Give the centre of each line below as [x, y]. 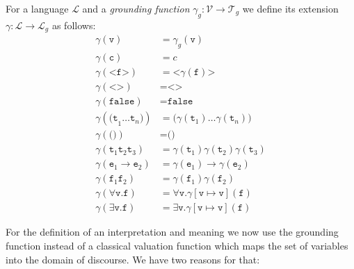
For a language [37, 8]
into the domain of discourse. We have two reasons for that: [133, 259]
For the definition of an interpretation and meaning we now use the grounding [172, 232]
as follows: [74, 25]
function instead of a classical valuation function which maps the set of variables [177, 246]
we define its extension [290, 8]
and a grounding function [136, 8]
